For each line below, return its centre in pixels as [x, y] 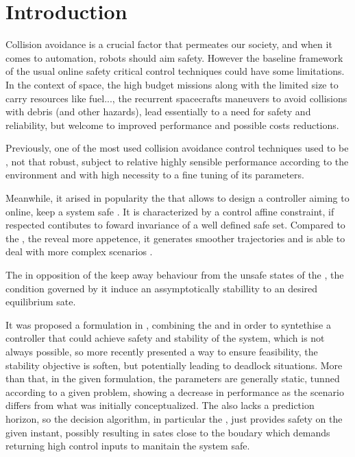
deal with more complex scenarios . [79, 251]
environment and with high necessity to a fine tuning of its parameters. [155, 175]
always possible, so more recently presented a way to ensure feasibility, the [162, 351]
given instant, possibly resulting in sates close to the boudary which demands [168, 432]
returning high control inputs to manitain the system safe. [128, 446]
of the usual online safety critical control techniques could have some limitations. [175, 71]
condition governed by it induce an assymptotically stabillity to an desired [162, 288]
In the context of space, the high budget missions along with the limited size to [172, 84]
